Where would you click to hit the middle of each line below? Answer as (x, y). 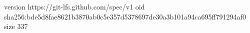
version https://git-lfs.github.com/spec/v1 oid (74, 6)
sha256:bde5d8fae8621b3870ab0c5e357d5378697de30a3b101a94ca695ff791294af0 (125, 16)
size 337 (16, 26)
